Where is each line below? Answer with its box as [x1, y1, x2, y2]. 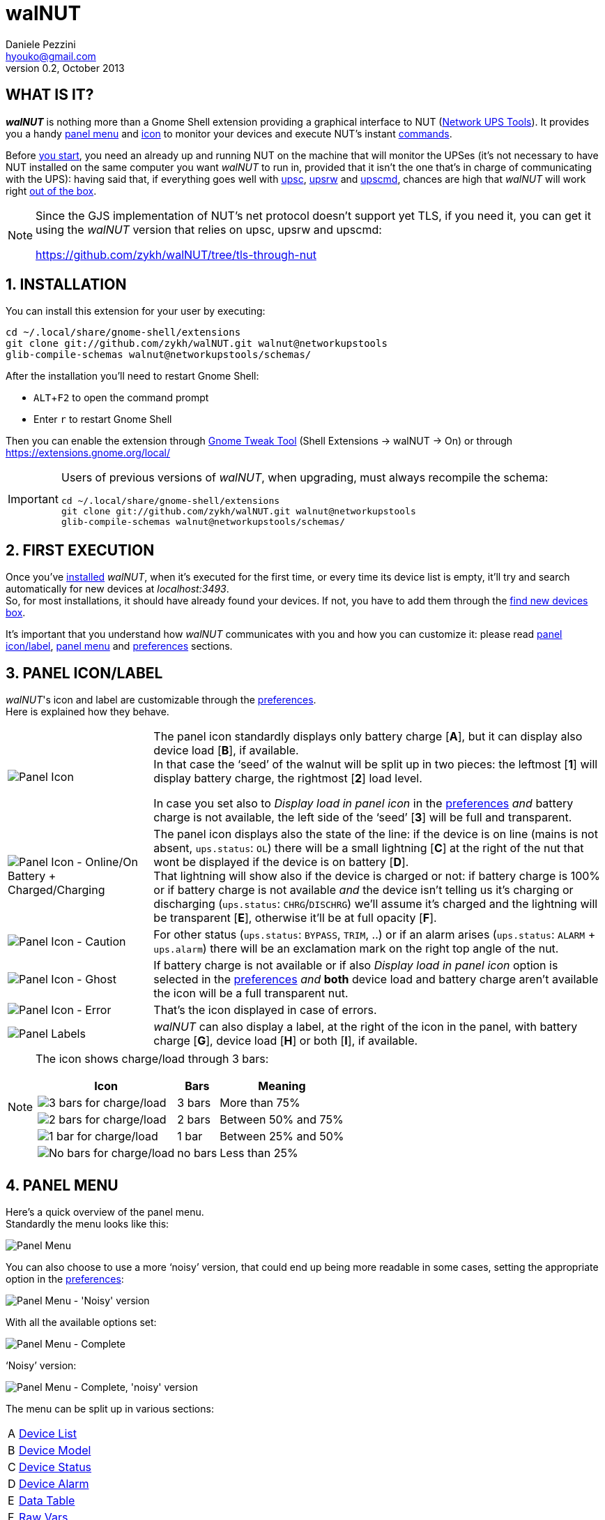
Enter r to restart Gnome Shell [33, 413, 172, 426]
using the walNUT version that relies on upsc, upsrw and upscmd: [36, 222, 382, 237]
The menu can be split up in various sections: [6, 1402, 214, 1415]
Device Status [18, 1459, 92, 1474]
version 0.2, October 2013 [6, 61, 125, 74]
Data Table [18, 1493, 75, 1507]
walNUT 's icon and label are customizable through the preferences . [6, 694, 316, 706]
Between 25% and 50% [220, 1129, 344, 1144]
